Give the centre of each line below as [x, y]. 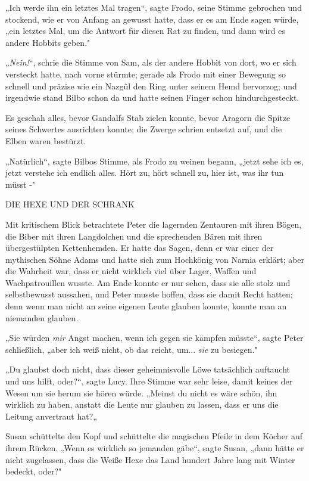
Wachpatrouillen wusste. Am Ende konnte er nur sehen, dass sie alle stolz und [148, 282]
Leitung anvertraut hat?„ [51, 416]
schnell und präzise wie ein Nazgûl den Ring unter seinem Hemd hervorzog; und [151, 86]
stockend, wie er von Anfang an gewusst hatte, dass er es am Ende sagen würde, [152, 19]
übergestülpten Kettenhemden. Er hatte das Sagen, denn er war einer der [140, 248]
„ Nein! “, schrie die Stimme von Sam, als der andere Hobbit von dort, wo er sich [151, 62]
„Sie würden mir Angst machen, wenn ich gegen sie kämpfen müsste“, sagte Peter [154, 338]
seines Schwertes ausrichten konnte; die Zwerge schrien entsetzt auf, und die [144, 129]
